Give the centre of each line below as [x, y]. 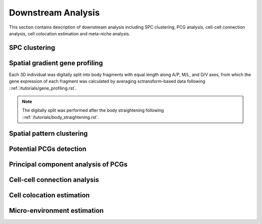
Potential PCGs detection [48, 149]
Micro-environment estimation [56, 210]
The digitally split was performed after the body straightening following [93, 110]
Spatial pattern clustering [49, 133]
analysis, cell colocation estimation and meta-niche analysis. [70, 33]
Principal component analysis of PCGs [68, 164]
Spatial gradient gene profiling [56, 63]
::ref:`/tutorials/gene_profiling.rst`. [43, 88]
